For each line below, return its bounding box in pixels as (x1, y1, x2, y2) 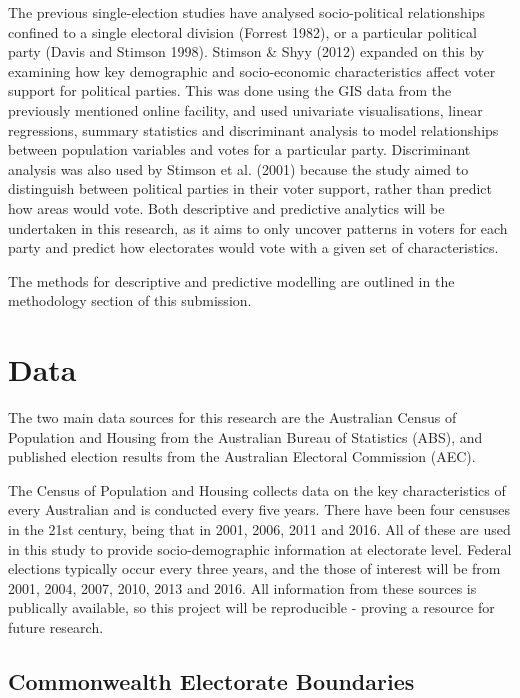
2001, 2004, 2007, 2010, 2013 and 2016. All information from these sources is (8, 577, 477, 598)
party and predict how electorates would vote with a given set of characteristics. (8, 237, 499, 258)
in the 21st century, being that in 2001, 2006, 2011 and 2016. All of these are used (8, 519, 511, 539)
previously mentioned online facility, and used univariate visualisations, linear (8, 99, 483, 120)
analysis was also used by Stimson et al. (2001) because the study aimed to (8, 158, 469, 179)
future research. (8, 616, 104, 637)
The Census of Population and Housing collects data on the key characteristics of (8, 479, 506, 500)
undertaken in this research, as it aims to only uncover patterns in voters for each (8, 217, 508, 238)
